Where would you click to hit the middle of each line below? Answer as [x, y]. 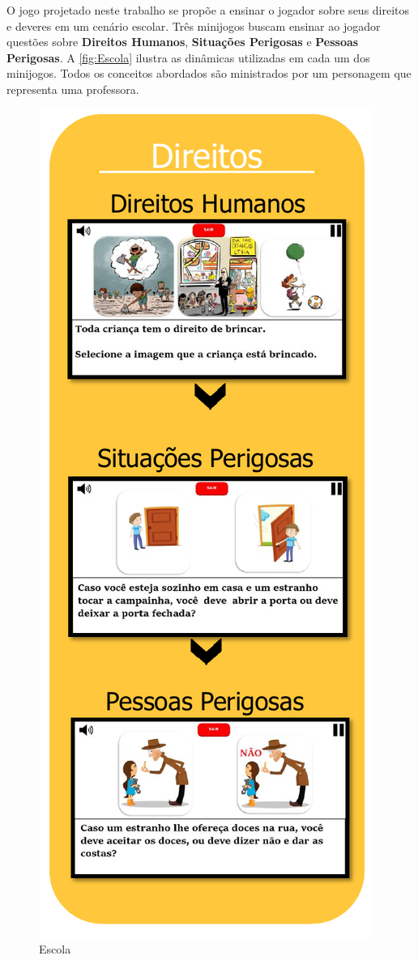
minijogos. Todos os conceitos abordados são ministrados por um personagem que [209, 73]
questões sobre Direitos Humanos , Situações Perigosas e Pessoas [183, 42]
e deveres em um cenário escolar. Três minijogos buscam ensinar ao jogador [194, 25]
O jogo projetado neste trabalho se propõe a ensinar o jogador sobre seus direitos [208, 10]
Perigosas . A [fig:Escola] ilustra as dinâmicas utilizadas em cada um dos [188, 57]
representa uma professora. [73, 89]
